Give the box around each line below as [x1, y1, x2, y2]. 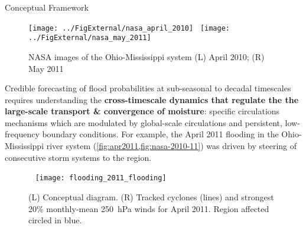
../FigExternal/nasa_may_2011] [28, 34, 151, 42]
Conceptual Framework [5, 1, 89, 13]
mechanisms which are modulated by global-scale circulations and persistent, [5, 116, 282, 128]
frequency [5, 128, 40, 140]
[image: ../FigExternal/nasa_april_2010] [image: [28, 24, 230, 32]
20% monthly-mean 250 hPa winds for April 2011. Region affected [28, 202, 269, 214]
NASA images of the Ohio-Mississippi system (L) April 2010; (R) [28, 50, 265, 62]
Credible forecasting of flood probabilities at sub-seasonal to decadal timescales [5, 82, 291, 94]
